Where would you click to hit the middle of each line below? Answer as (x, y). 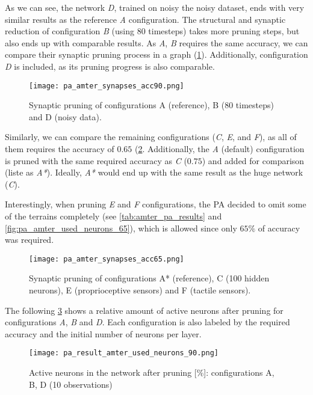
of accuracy (279, 228)
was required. (29, 240)
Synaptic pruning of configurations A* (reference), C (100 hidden (149, 278)
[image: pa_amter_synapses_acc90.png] (107, 86)
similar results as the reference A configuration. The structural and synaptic (145, 19)
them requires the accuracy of (60, 149)
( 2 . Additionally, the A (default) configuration (220, 149)
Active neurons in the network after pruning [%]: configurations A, (152, 372)
